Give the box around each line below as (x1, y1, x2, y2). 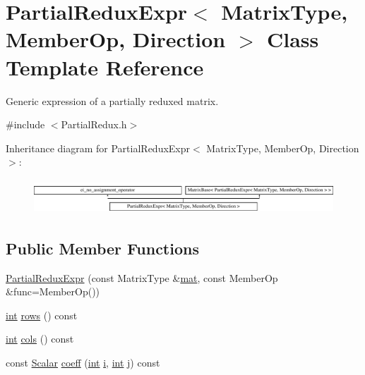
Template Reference (6, 52, 204, 81)
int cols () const (6, 331, 74, 346)
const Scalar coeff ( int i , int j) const (6, 355, 160, 370)
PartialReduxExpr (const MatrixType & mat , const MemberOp (6, 270, 278, 285)
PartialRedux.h (61, 117, 127, 132)
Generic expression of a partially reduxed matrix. (6, 93, 219, 108)
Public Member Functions (6, 237, 199, 259)
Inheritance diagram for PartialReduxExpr (6, 140, 191, 155)
